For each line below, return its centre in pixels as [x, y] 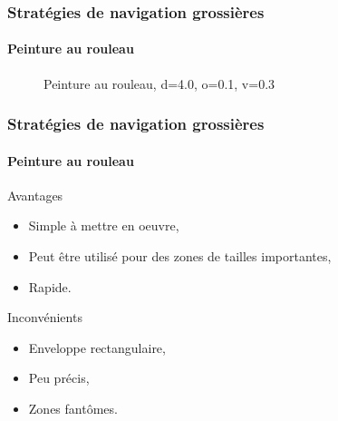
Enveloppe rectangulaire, [97, 347]
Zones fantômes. [73, 409]
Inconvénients [45, 317]
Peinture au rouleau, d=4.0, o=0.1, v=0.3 [159, 83]
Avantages [35, 195]
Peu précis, [59, 378]
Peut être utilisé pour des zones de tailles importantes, [180, 256]
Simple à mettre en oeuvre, [104, 225]
